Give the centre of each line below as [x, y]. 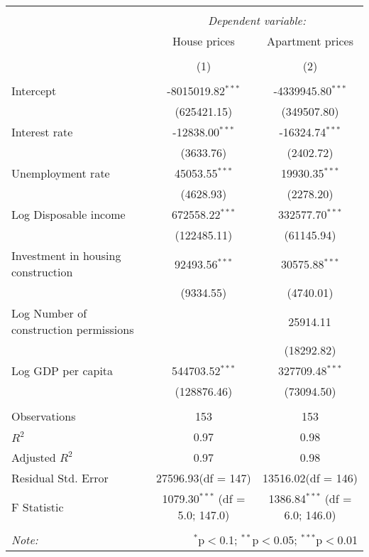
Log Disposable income [68, 214]
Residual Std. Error [60, 478]
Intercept [34, 91]
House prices [204, 41]
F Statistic [38, 507]
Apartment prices [310, 41]
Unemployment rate [61, 173]
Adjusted [34, 457]
